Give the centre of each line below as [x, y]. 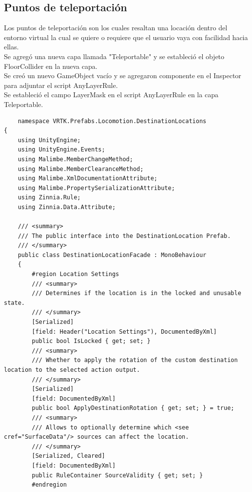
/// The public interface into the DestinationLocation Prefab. [124, 236]
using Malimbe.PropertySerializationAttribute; [96, 188]
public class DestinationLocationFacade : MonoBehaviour [112, 255]
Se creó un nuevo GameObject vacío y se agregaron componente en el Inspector [123, 75]
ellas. [11, 47]
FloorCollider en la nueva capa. [51, 66]
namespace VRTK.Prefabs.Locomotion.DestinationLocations [112, 121]
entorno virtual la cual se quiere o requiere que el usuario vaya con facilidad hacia [126, 37]
